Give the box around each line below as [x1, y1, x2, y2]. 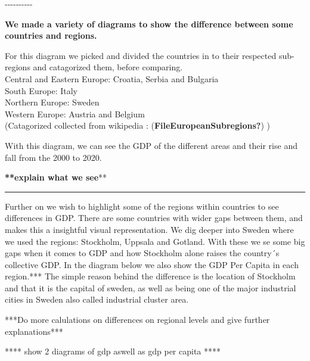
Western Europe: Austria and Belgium [5, 107, 145, 120]
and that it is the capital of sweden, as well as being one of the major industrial [5, 281, 296, 294]
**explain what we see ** [5, 171, 107, 183]
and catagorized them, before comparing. [33, 61, 183, 73]
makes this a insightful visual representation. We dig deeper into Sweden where [5, 223, 294, 235]
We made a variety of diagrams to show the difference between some [5, 17, 293, 30]
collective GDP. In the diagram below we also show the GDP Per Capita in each [5, 258, 299, 270]
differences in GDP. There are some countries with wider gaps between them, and [5, 211, 303, 224]
